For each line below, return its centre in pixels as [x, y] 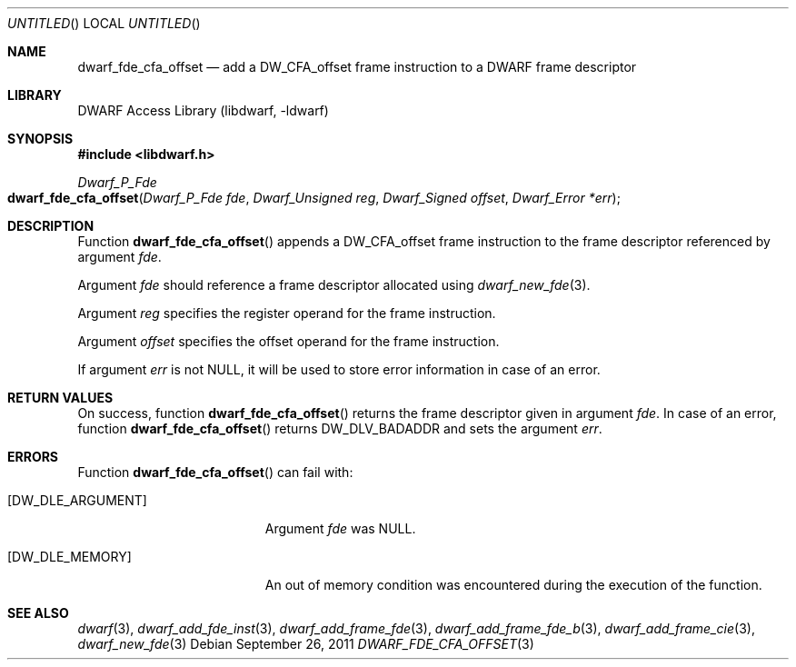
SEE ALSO [38, 613]
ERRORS [33, 457]
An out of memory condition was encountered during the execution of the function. [513, 585]
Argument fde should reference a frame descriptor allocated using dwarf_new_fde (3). [334, 285]
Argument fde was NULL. [340, 528]
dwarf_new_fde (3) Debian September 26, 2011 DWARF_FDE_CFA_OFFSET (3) [306, 644]
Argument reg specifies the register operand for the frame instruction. [287, 313]
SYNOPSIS [40, 139]
